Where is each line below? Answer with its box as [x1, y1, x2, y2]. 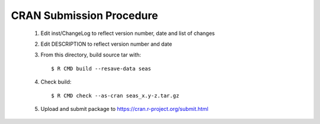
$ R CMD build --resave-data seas [51, 65, 151, 72]
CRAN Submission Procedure [11, 9, 158, 22]
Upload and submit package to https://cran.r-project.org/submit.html [40, 105, 209, 112]
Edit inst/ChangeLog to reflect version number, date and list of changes [40, 30, 215, 37]
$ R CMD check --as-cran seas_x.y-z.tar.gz [51, 92, 180, 99]
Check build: [40, 78, 72, 85]
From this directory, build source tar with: [40, 51, 142, 59]
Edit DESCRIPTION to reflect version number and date [40, 40, 172, 47]
